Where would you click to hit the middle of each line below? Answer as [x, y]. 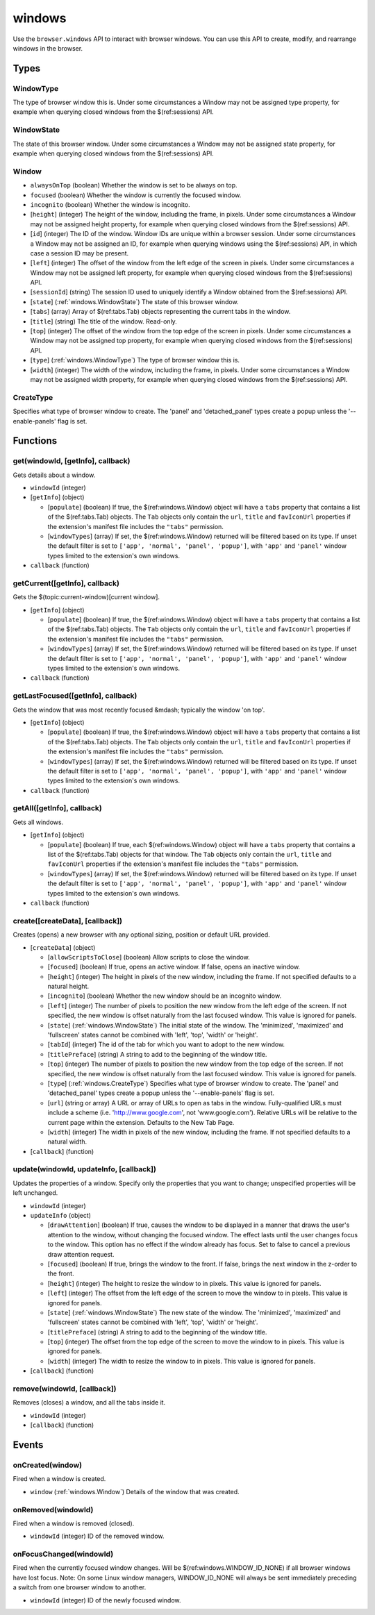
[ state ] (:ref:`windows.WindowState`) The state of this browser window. [134, 301]
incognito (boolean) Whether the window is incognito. [110, 204]
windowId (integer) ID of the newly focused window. [106, 1600]
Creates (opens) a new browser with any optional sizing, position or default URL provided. [141, 935]
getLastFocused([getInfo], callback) [75, 696]
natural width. [67, 1141]
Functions [35, 441]
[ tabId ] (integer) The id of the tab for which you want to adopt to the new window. [166, 1044]
